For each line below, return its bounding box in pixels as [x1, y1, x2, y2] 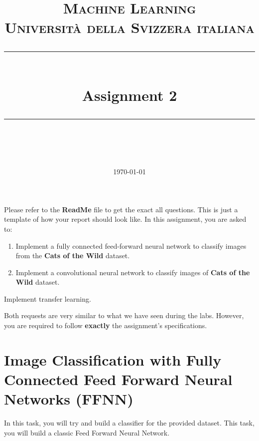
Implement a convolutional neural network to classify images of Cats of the [15, 267, 250, 277]
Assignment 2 [82, 84, 177, 105]
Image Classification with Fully [4, 349, 222, 370]
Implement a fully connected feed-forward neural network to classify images [15, 240, 247, 251]
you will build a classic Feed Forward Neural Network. [4, 427, 170, 438]
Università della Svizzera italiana [4, 17, 255, 37]
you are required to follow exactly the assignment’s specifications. [4, 320, 207, 331]
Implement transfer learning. [4, 293, 91, 304]
